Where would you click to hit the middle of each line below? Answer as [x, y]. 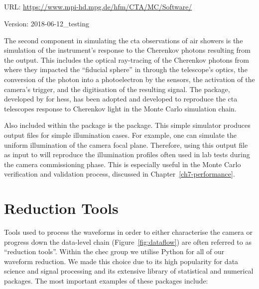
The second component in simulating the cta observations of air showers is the [124, 40]
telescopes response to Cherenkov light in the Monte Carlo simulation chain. [120, 108]
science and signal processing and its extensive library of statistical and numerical [129, 271]
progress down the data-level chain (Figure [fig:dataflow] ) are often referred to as [128, 241]
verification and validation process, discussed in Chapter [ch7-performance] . [120, 174]
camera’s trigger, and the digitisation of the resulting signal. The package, [117, 89]
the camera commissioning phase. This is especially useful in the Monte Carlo [123, 164]
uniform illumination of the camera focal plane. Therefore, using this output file [126, 144]
